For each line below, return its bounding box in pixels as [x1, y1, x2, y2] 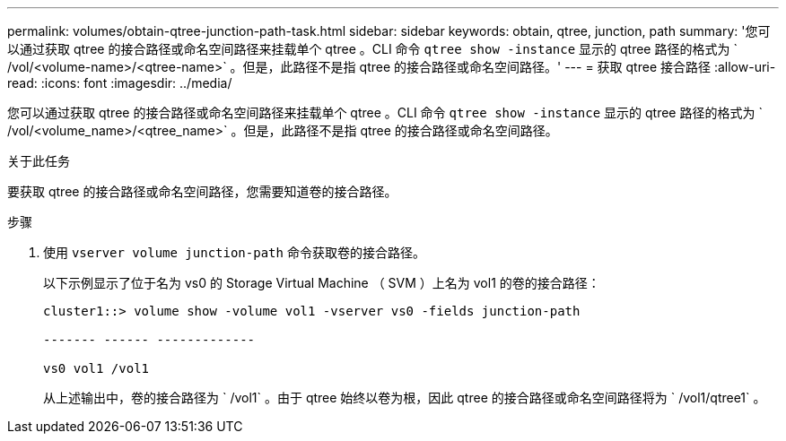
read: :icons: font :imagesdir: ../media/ [7, 75, 232, 91]
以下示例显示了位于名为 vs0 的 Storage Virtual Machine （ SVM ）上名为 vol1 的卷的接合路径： [43, 275, 600, 290]
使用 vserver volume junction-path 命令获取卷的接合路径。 [43, 245, 425, 260]
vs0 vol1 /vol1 [43, 361, 150, 376]
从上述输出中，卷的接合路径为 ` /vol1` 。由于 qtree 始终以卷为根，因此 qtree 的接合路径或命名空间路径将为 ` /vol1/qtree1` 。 [43, 390, 766, 405]
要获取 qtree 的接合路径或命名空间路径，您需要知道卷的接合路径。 [7, 184, 397, 199]
